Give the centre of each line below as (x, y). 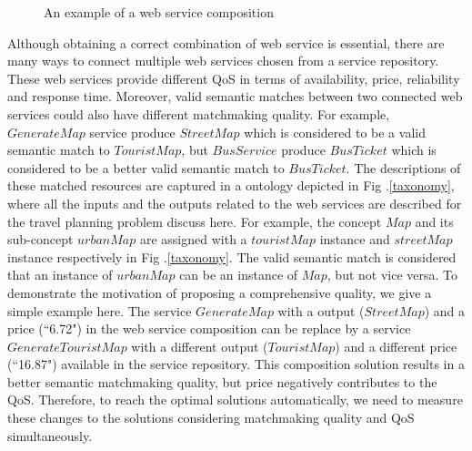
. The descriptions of (403, 167)
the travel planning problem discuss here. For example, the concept (195, 221)
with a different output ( (200, 346)
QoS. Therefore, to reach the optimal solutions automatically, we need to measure (235, 400)
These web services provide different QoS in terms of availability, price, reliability (234, 78)
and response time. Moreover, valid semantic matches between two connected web (235, 96)
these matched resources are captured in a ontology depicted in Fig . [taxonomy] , (231, 185)
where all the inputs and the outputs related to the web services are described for (235, 203)
